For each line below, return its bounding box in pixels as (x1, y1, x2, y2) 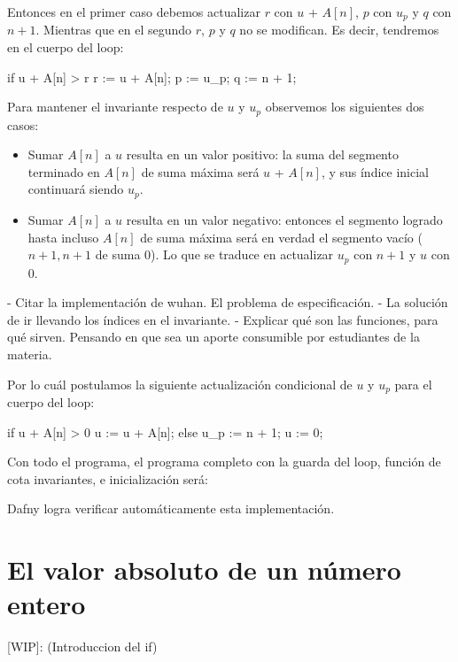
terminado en (27, 162, 100, 181)
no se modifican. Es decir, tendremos (239, 20, 439, 39)
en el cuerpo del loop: (7, 38, 124, 57)
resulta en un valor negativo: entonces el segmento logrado (126, 210, 443, 228)
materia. (7, 344, 52, 363)
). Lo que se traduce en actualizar (151, 245, 334, 264)
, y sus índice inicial (321, 162, 429, 181)
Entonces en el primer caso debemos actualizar (7, 3, 260, 20)
